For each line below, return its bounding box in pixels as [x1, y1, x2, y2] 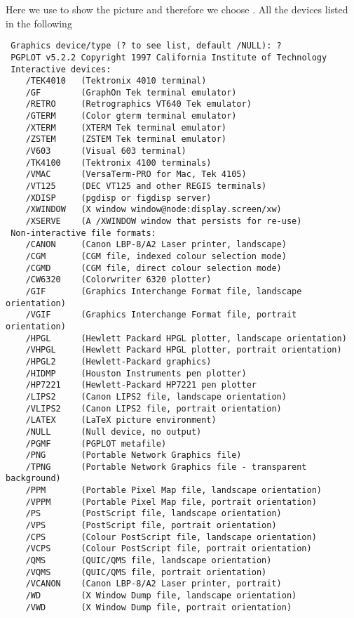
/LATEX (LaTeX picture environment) [25, 415, 217, 426]
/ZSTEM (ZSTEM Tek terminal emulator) [25, 134, 226, 145]
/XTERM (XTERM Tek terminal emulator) [25, 122, 226, 133]
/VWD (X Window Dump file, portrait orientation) [25, 602, 292, 612]
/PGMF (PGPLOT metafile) [25, 438, 167, 449]
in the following [6, 15, 72, 30]
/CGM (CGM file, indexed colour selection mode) [25, 251, 287, 261]
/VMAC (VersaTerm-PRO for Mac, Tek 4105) [25, 169, 247, 180]
